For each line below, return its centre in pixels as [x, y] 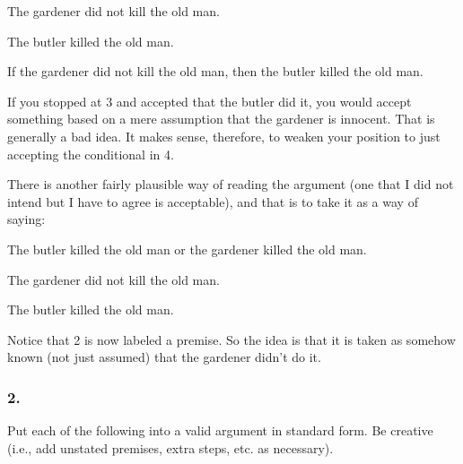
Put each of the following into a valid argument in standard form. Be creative [220, 430]
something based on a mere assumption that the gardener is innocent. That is [221, 119]
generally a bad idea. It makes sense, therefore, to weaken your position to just [224, 136]
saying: [26, 219]
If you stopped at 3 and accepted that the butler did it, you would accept [210, 101]
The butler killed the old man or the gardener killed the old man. [187, 249]
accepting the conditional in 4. [91, 154]
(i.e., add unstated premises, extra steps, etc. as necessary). [170, 447]
